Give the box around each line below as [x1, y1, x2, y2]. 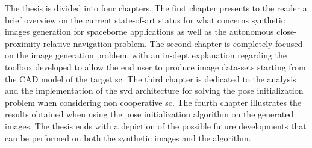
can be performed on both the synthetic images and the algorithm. [5, 131, 251, 144]
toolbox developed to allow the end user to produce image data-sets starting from [5, 60, 306, 73]
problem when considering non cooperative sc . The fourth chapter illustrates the [5, 96, 302, 108]
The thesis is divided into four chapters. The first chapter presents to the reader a [5, 2, 307, 14]
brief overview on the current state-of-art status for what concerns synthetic [5, 13, 285, 26]
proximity [5, 37, 41, 49]
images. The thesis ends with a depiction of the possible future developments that [5, 119, 307, 132]
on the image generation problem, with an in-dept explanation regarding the [5, 49, 287, 61]
